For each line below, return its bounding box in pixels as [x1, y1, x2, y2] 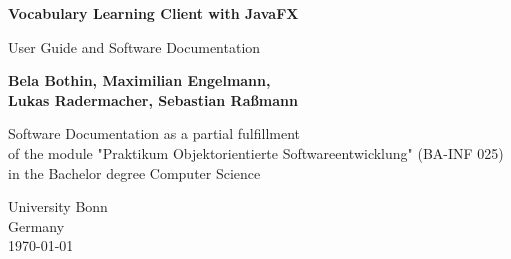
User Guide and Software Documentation [8, 36, 261, 57]
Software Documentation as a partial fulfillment [8, 123, 301, 144]
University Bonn [8, 196, 108, 217]
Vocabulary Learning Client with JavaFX [8, 3, 299, 23]
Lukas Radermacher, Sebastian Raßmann [8, 89, 298, 110]
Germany [8, 215, 65, 236]
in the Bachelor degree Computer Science [8, 162, 261, 183]
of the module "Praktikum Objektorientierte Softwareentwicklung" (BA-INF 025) [8, 142, 504, 163]
